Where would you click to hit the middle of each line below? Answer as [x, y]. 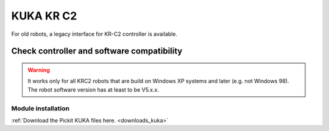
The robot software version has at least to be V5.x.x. [94, 89]
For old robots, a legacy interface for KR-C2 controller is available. [94, 34]
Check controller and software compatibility [97, 51]
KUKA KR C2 [44, 16]
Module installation [41, 108]
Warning [39, 70]
